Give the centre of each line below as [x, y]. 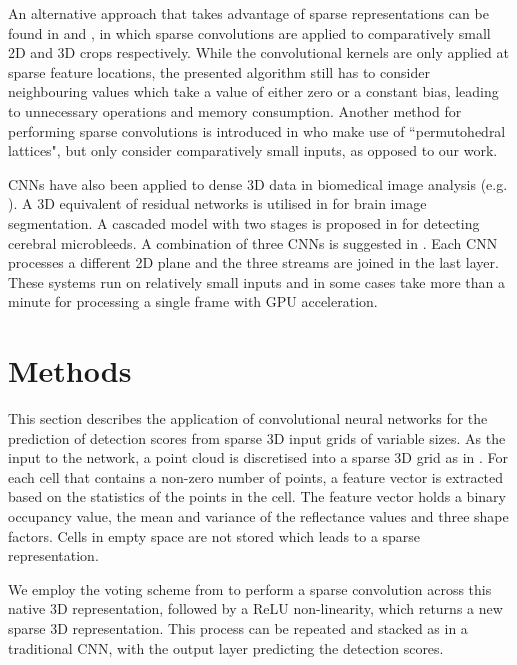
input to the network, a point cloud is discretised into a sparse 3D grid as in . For [258, 457]
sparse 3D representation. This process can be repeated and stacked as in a [238, 627]
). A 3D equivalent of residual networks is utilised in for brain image [217, 203]
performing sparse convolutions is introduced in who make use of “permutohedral [257, 130]
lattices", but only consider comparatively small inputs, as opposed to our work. [253, 150]
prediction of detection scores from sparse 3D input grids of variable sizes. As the [257, 437]
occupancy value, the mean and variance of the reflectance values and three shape [258, 516]
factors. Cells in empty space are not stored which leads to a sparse [214, 535]
